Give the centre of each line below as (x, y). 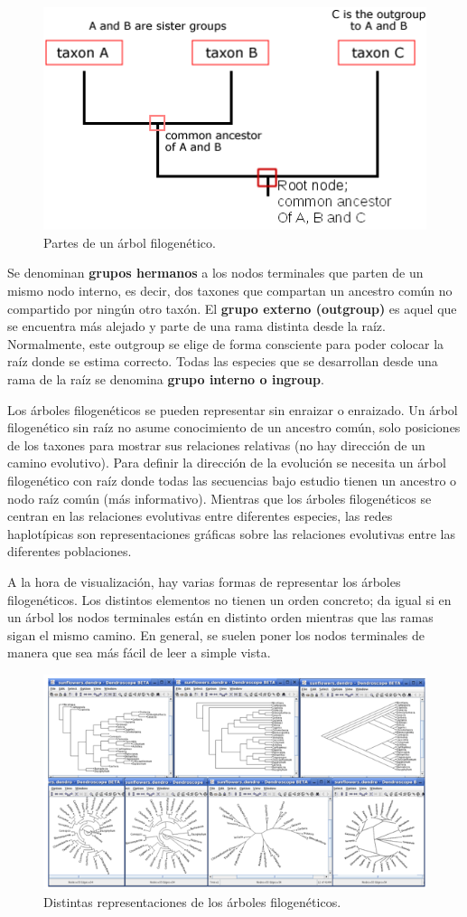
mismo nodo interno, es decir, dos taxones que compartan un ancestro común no (230, 291)
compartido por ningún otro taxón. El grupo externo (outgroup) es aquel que (232, 308)
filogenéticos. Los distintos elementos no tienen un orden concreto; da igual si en (229, 599)
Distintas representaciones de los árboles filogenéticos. (192, 901)
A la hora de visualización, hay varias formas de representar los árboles (204, 581)
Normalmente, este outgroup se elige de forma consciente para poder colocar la (226, 343)
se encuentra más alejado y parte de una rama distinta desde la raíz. (196, 326)
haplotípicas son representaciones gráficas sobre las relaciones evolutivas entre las (232, 533)
